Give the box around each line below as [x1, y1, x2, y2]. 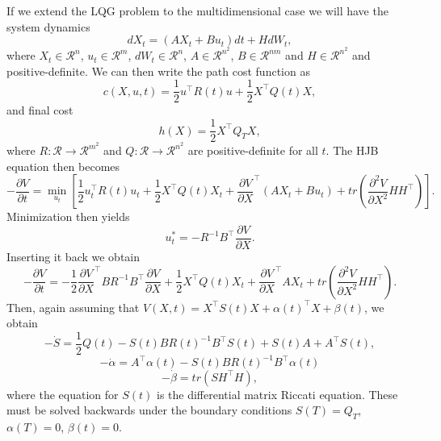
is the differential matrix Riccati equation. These [156, 385, 398, 402]
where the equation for [6, 385, 119, 402]
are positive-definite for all [187, 142, 318, 159]
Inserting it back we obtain [6, 248, 141, 265]
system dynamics [6, 18, 90, 35]
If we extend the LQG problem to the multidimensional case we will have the [6, 2, 388, 19]
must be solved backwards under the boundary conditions [6, 401, 292, 418]
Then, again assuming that [6, 298, 140, 315]
